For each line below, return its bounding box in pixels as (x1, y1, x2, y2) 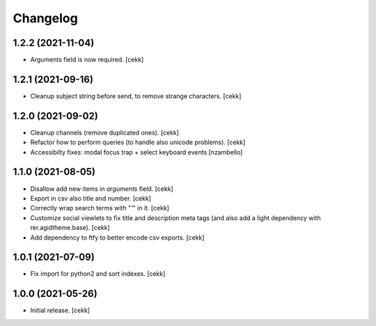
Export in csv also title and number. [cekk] (30, 194, 151, 202)
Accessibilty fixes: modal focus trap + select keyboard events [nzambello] (30, 148, 243, 156)
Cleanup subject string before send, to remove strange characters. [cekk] (30, 91, 242, 100)
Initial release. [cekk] (30, 306, 91, 315)
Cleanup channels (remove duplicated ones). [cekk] (30, 128, 179, 137)
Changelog (13, 10, 78, 26)
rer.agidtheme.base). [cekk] (30, 224, 111, 232)
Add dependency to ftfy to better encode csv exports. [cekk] (30, 233, 205, 242)
